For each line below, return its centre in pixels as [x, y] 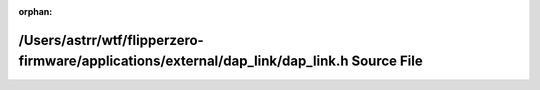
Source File [387, 61]
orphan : [35, 11]
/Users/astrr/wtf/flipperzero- [111, 40]
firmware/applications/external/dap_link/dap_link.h [183, 61]
